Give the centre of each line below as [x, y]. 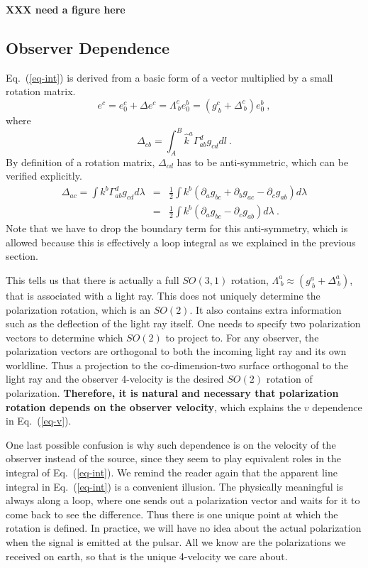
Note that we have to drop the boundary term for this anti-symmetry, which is [177, 228]
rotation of [289, 379]
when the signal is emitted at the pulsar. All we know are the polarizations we [176, 542]
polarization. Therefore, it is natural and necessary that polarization [172, 393]
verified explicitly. [44, 176]
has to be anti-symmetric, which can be [263, 162]
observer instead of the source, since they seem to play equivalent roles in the [174, 458]
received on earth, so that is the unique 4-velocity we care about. [147, 556]
